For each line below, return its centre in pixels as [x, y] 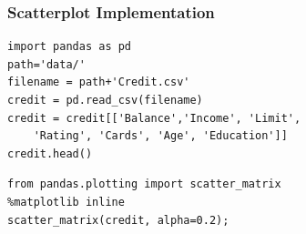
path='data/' [46, 64]
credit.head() [50, 153]
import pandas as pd [70, 47]
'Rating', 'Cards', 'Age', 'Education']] [160, 136]
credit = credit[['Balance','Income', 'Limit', [154, 118]
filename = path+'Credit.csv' [99, 82]
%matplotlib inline [66, 202]
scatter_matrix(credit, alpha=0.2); [118, 220]
